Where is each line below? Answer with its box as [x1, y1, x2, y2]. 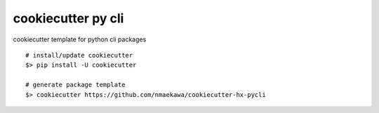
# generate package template [25, 81, 126, 89]
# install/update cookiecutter [25, 51, 133, 59]
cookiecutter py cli [13, 11, 124, 26]
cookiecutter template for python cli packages [13, 35, 147, 44]
